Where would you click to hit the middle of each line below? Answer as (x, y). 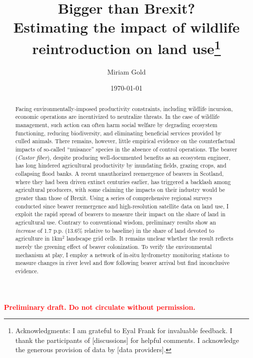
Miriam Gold (126, 71)
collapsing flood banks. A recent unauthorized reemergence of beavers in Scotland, (119, 174)
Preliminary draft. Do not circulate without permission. (100, 307)
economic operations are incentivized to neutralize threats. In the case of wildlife (117, 117)
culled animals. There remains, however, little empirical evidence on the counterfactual (125, 141)
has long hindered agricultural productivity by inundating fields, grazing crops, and (121, 165)
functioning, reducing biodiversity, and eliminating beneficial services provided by (118, 133)
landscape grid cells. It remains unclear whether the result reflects (150, 238)
